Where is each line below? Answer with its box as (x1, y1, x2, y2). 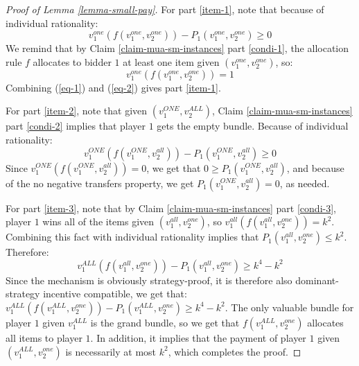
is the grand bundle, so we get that (90, 315, 240, 329)
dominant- (295, 272, 339, 287)
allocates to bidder (33, 54, 112, 69)
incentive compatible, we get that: (43, 286, 187, 301)
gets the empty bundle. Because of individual (157, 119, 349, 133)
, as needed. (279, 175, 330, 190)
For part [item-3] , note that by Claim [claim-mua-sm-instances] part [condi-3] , (6, 200, 336, 215)
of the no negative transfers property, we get (6, 175, 194, 190)
